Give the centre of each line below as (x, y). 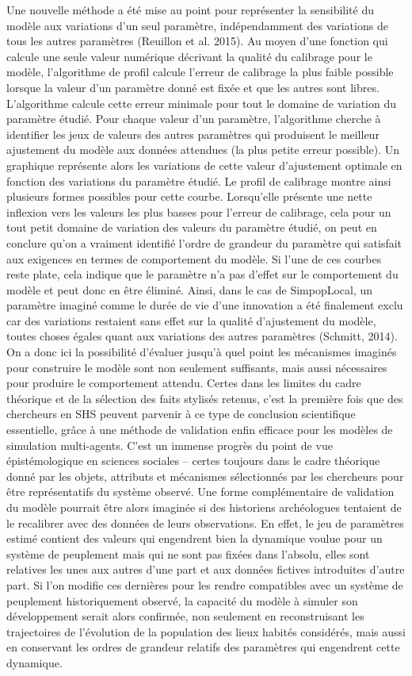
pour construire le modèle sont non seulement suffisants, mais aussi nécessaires (197, 367)
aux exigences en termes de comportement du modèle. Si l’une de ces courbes (194, 258)
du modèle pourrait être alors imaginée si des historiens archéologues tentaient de (204, 507)
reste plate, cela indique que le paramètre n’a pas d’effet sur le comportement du (202, 274)
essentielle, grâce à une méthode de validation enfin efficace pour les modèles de (200, 430)
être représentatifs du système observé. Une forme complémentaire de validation (200, 492)
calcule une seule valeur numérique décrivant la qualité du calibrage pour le (189, 56)
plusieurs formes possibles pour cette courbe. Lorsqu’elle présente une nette (189, 196)
